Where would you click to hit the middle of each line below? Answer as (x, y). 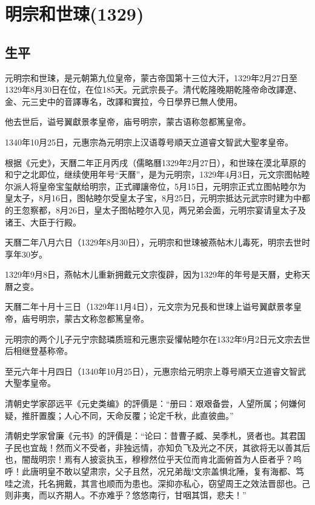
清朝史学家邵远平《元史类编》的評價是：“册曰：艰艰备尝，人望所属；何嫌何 (155, 403)
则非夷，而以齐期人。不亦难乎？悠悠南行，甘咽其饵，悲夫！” (126, 495)
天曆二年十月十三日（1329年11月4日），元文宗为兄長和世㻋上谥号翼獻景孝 (149, 306)
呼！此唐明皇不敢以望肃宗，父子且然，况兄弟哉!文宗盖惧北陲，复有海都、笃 (154, 471)
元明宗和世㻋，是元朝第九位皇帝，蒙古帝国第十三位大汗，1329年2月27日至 (151, 77)
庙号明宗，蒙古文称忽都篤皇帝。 (85, 319)
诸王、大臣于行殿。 (43, 222)
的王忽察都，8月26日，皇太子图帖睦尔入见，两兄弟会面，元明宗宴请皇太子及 (155, 209)
